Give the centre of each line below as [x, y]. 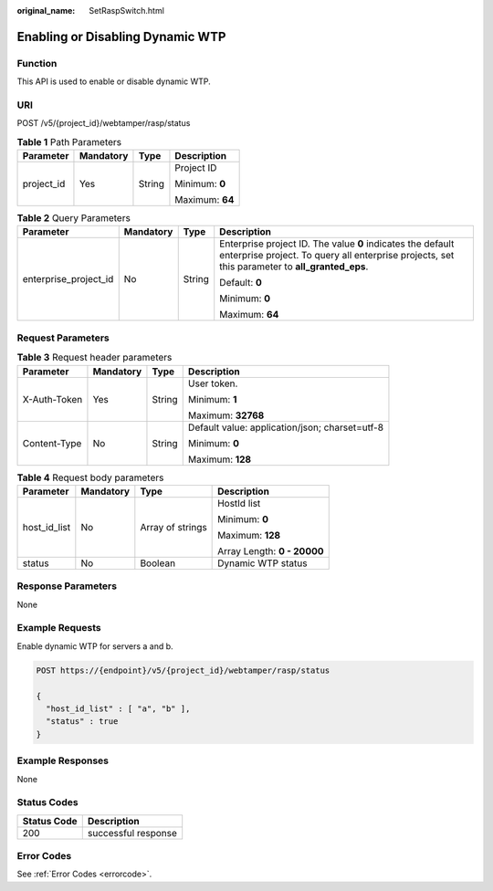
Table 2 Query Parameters [74, 218]
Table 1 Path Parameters [69, 142]
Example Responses [63, 760]
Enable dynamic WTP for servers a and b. [95, 646]
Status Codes [47, 802]
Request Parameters [63, 338]
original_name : [46, 10]
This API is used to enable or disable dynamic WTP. [114, 81]
